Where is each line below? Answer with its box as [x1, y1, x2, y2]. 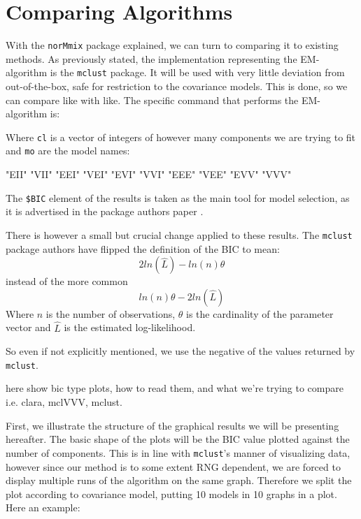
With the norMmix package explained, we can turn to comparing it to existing [6, 38, 339, 52]
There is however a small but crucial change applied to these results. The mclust [6, 227, 353, 242]
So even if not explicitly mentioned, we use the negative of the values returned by [6, 344, 355, 358]
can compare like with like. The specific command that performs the [6, 92, 299, 107]
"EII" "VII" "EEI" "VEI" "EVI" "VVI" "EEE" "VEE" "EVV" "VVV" [6, 167, 292, 182]
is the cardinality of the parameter [185, 306, 334, 321]
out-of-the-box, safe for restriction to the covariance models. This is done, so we [6, 79, 348, 94]
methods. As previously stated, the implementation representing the [6, 51, 297, 66]
